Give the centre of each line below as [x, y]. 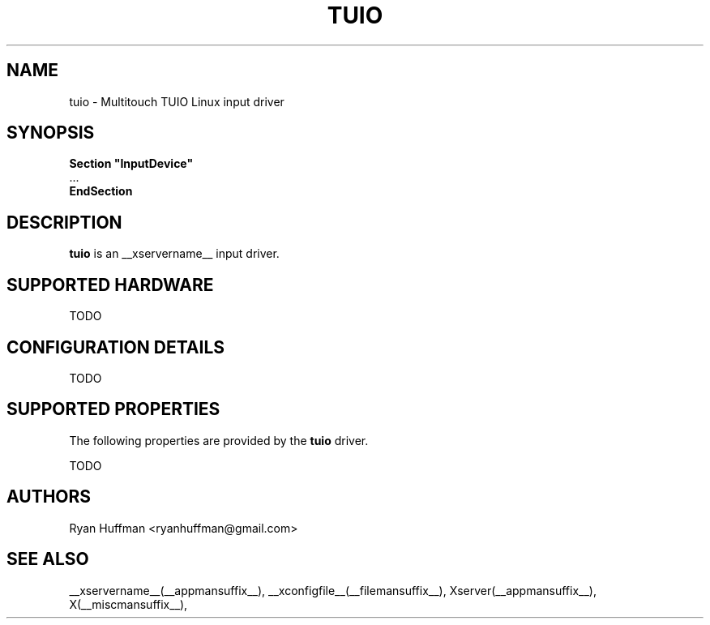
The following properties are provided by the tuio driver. [219, 440]
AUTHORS [49, 497]
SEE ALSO [48, 559]
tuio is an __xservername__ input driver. [174, 254]
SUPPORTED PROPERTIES [113, 409]
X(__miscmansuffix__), [128, 604]
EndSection [101, 191]
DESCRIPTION [64, 222]
